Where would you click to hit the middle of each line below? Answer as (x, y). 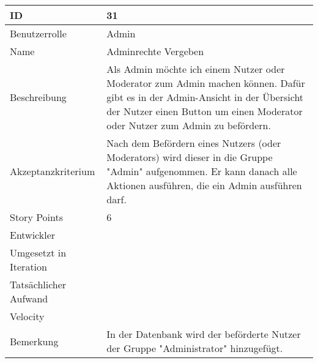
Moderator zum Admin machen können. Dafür (206, 83)
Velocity (27, 316)
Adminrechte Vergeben (155, 51)
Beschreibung (38, 97)
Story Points (37, 217)
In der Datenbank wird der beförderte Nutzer (204, 334)
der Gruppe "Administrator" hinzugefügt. (195, 348)
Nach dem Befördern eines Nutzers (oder (194, 143)
